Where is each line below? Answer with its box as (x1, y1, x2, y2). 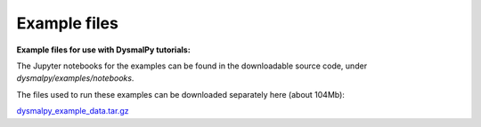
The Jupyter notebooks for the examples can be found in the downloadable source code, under (16, 60, 368, 71)
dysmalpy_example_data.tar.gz (16, 106, 129, 116)
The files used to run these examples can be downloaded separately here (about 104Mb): (16, 89, 345, 99)
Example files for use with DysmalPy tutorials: (16, 44, 191, 55)
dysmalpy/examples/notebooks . (16, 73, 135, 83)
